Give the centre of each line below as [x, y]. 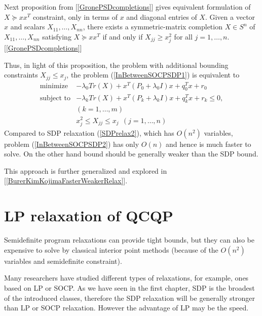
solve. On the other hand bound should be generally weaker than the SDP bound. [131, 154]
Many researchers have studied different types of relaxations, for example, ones [126, 278]
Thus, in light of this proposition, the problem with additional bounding [116, 65]
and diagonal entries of [162, 16]
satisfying [57, 36]
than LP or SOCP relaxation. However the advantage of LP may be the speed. [126, 308]
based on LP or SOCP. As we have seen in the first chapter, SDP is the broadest [129, 287]
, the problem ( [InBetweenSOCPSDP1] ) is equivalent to [153, 75]
